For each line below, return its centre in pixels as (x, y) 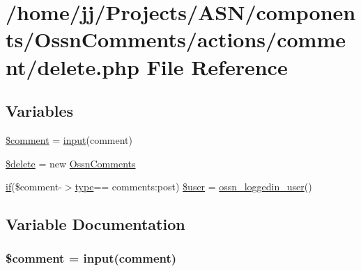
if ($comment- (34, 187)
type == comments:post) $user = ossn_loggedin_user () (193, 187)
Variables (40, 111)
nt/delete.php (72, 66)
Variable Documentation (95, 224)
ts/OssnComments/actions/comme (176, 39)
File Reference (217, 66)
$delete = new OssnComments (71, 163)
